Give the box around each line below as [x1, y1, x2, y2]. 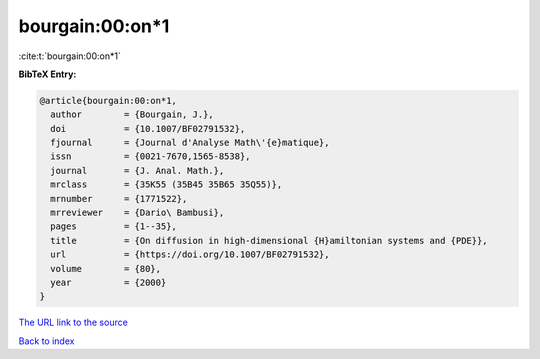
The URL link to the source [18, 316, 129, 329]
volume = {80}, [50, 263, 162, 274]
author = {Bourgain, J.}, [50, 109, 214, 120]
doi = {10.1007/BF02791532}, [50, 123, 246, 134]
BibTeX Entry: [18, 68, 77, 80]
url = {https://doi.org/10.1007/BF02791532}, [50, 249, 330, 260]
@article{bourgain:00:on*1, [39, 95, 177, 106]
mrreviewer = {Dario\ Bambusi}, [50, 207, 225, 219]
